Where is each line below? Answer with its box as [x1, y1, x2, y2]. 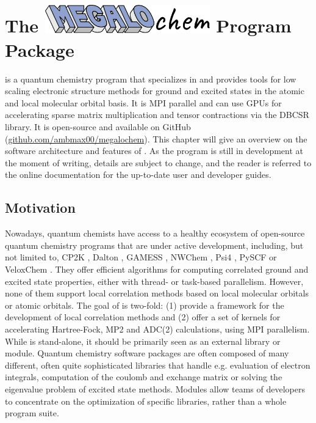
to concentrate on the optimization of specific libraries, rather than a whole [5, 394, 287, 407]
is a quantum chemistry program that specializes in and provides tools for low [5, 72, 296, 85]
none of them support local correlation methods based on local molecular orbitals [5, 287, 309, 300]
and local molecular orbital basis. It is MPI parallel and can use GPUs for [5, 96, 282, 109]
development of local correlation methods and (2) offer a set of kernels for [5, 311, 281, 323]
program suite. [5, 406, 59, 419]
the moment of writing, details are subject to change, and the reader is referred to [5, 156, 312, 169]
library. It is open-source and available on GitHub [5, 120, 191, 133]
